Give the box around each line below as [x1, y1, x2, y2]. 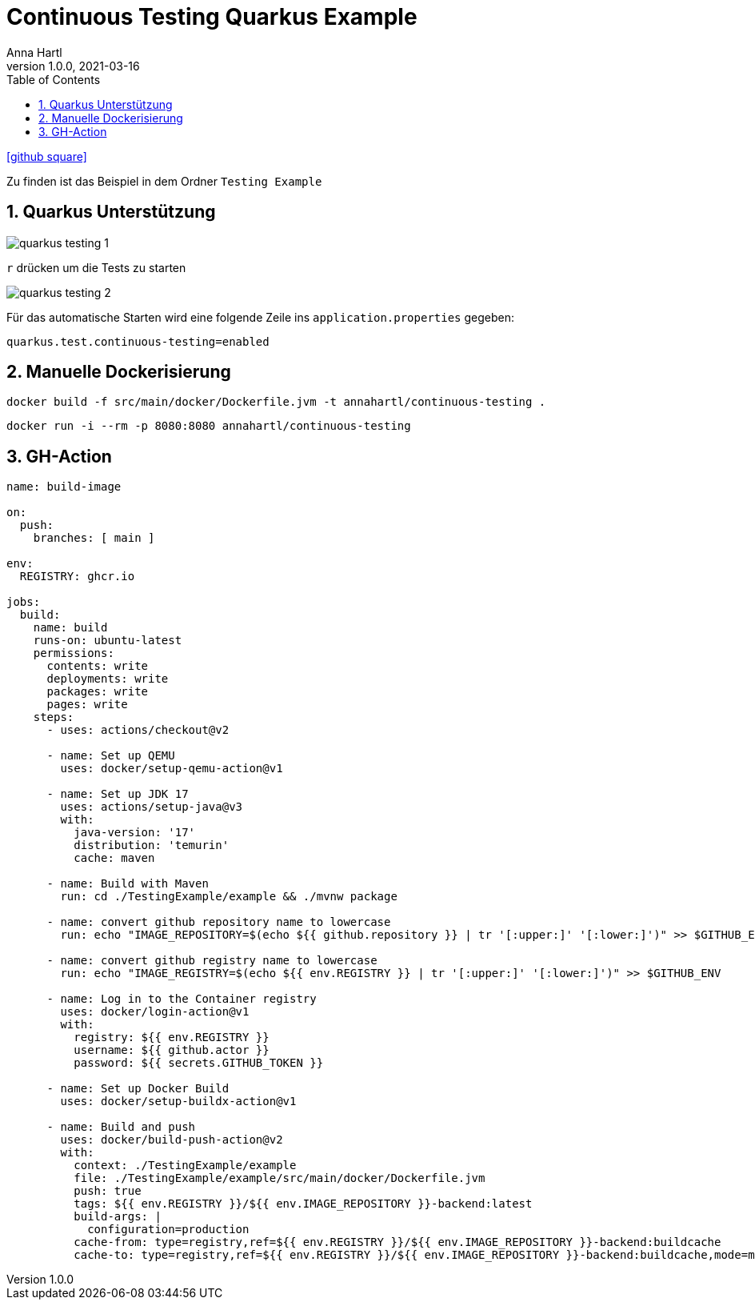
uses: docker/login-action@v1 [60, 1005, 250, 1019]
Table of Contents [6, 72, 101, 86]
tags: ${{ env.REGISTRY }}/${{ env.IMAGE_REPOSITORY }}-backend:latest [74, 1197, 533, 1211]
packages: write [46, 685, 149, 699]
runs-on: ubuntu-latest [33, 634, 182, 647]
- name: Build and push [46, 1120, 196, 1134]
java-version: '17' [74, 826, 196, 839]
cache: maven [74, 851, 155, 865]
